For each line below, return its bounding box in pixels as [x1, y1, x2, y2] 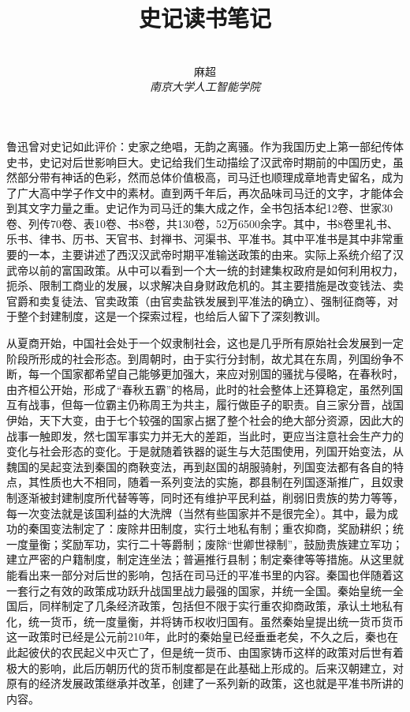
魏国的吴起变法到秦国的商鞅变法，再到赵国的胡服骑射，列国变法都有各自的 [6, 458, 393, 474]
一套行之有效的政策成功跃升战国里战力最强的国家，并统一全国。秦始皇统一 [6, 582, 393, 598]
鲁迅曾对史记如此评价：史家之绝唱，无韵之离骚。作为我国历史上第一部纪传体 [6, 137, 404, 154]
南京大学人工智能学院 [150, 78, 260, 95]
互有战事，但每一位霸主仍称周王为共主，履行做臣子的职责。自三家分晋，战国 [6, 396, 404, 413]
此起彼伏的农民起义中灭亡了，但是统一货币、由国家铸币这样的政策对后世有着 [6, 643, 404, 660]
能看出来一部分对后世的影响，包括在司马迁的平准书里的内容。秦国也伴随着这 [6, 566, 404, 583]
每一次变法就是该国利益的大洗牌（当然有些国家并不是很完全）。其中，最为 [6, 504, 387, 521]
